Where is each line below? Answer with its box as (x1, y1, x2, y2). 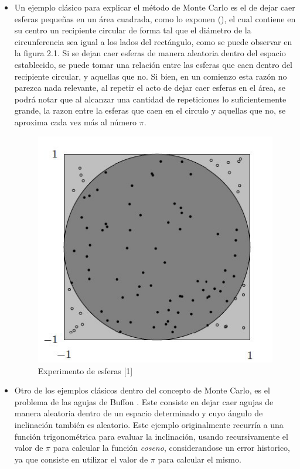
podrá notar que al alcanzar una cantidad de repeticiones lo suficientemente (14, 93, 287, 105)
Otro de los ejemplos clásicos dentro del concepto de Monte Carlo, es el (14, 384, 270, 396)
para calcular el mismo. (158, 453, 241, 465)
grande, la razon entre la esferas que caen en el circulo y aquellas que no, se (14, 104, 286, 117)
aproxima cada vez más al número (14, 115, 137, 128)
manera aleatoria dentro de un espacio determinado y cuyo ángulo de (14, 407, 263, 419)
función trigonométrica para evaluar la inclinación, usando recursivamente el (14, 430, 288, 442)
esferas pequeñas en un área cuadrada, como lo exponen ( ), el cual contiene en (14, 12, 296, 25)
